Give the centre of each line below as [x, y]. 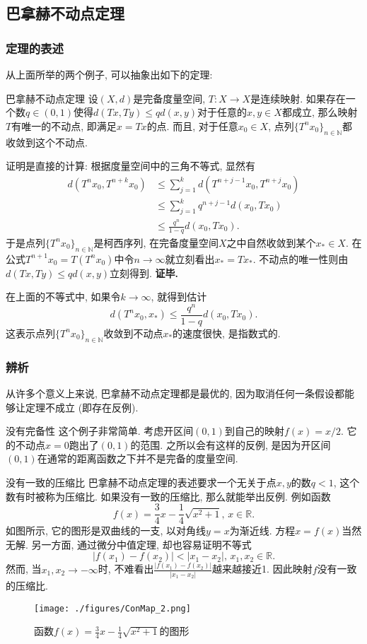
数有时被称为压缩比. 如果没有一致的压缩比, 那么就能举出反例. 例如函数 [168, 496]
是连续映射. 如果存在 [298, 98]
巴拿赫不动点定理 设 [52, 98]
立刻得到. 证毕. [144, 273]
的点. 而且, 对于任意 [192, 125]
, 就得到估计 [179, 297]
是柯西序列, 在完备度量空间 [156, 242]
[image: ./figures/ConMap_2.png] [112, 608]
